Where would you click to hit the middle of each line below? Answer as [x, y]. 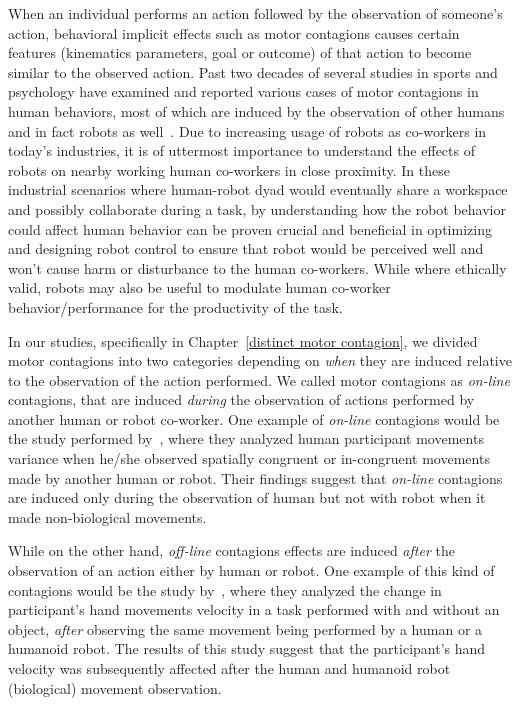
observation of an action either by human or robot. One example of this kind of [251, 570]
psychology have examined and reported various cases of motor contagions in [243, 91]
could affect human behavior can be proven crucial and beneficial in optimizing [250, 228]
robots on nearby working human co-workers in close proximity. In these [229, 169]
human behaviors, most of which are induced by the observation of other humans [256, 110]
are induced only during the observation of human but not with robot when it [247, 497]
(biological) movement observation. [115, 687]
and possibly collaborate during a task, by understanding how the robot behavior [257, 208]
